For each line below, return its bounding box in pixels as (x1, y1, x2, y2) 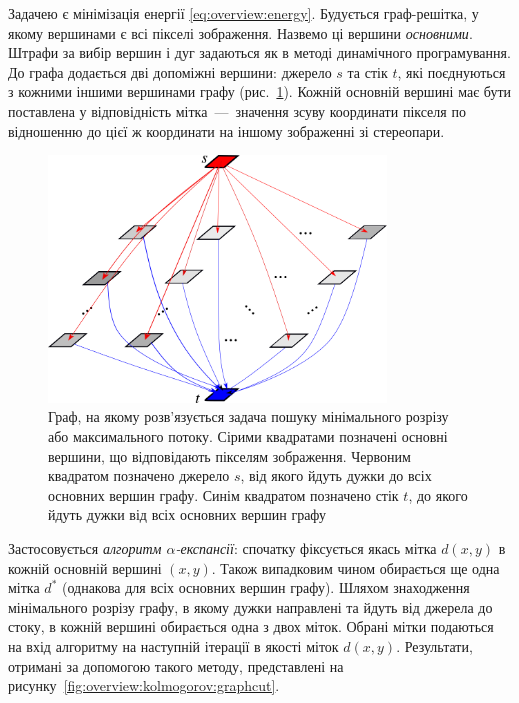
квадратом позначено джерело (48, 465, 230, 486)
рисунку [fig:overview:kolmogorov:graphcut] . (8, 675, 280, 696)
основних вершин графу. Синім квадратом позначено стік (48, 484, 399, 505)
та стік (347, 61, 388, 82)
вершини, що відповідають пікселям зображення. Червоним (48, 445, 411, 466)
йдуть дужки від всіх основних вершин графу (48, 504, 327, 525)
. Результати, (396, 635, 473, 656)
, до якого (408, 484, 468, 505)
